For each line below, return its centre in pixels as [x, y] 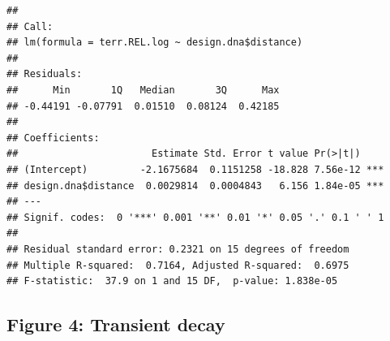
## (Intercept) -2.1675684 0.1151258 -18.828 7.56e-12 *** [195, 169]
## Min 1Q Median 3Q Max [143, 90]
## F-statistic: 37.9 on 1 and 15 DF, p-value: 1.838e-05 [172, 281]
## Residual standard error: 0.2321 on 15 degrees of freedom [178, 249]
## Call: [30, 26]
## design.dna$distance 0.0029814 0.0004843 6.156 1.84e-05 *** [195, 186]
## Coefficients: [53, 138]
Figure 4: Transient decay [116, 324]
